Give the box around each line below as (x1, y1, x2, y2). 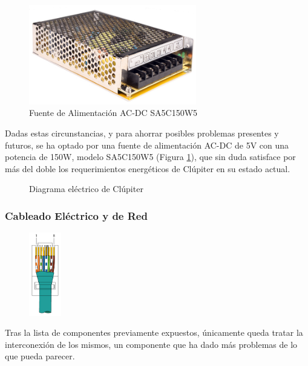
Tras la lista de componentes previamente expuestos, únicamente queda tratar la (5, 326, 303, 339)
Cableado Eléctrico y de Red (5, 208, 148, 223)
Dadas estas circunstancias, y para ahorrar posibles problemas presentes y (5, 127, 279, 140)
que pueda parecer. (5, 350, 75, 362)
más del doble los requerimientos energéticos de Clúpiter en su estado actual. (5, 162, 290, 175)
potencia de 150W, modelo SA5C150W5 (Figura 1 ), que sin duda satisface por (5, 150, 296, 163)
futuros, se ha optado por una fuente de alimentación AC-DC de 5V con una (5, 138, 289, 151)
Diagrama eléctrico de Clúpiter (29, 182, 143, 195)
